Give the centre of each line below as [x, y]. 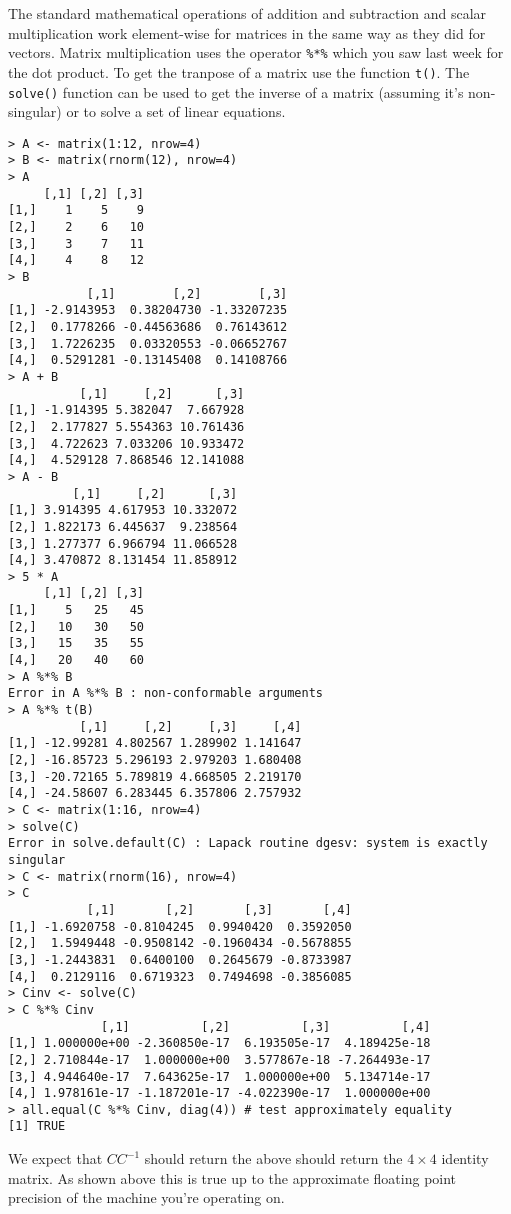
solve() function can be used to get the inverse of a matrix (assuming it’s [236, 91]
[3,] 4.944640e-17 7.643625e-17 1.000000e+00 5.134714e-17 [219, 1076]
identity [465, 1158]
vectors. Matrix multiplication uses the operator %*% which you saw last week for [256, 52]
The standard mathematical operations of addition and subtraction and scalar [247, 13]
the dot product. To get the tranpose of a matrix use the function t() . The [239, 71]
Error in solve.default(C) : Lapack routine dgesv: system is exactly [248, 843]
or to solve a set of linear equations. [176, 111]
